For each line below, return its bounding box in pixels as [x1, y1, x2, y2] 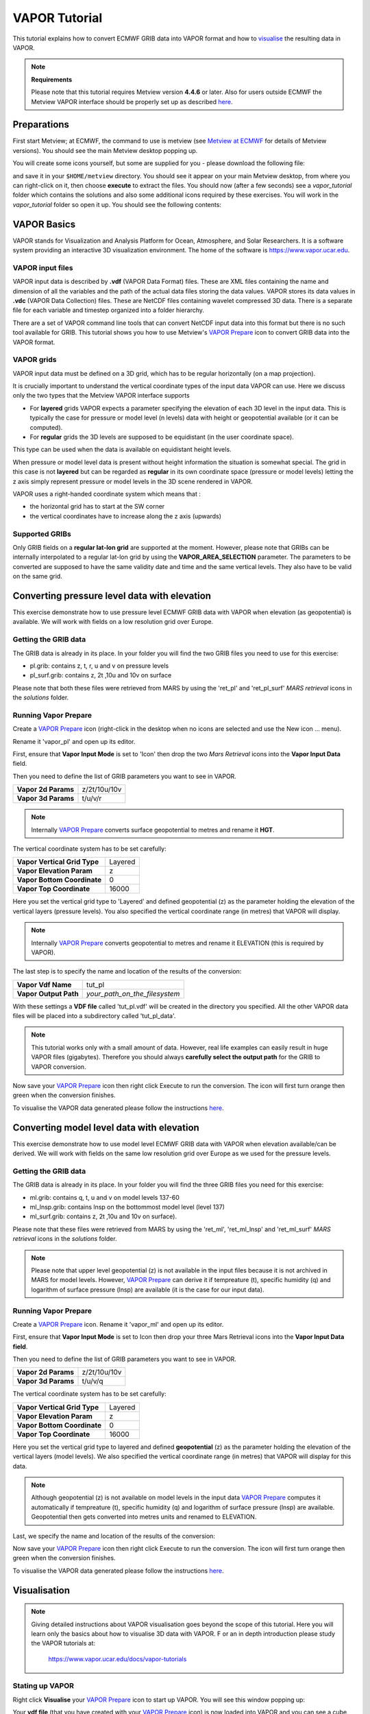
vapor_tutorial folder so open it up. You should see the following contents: [12, 200, 222, 208]
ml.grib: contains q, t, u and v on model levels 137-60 [29, 1193, 180, 1201]
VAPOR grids [12, 355, 57, 365]
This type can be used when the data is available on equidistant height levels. [12, 446, 232, 454]
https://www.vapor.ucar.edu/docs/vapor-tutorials [48, 1654, 187, 1663]
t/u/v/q [82, 1377, 103, 1386]
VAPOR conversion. [31, 1063, 86, 1071]
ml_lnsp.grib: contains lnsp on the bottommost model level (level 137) [29, 1203, 225, 1211]
